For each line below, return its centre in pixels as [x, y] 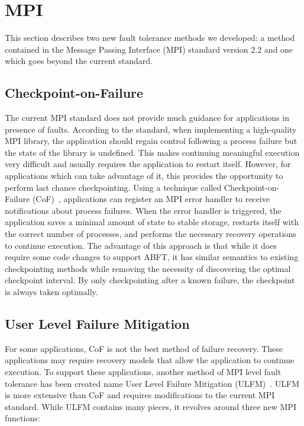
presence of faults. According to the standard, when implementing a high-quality [151, 129]
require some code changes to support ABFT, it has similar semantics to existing [152, 257]
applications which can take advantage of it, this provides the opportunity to [144, 176]
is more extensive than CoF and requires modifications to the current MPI [140, 395]
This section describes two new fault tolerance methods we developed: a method [150, 38]
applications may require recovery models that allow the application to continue [150, 360]
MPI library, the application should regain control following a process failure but [151, 141]
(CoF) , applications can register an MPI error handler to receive [151, 199]
